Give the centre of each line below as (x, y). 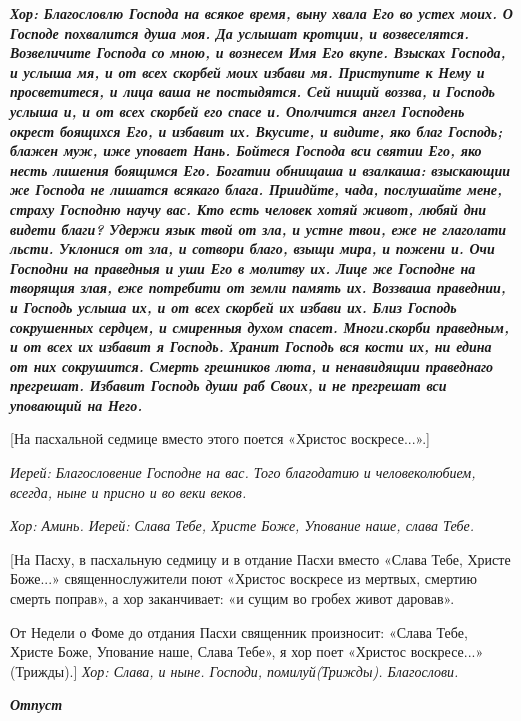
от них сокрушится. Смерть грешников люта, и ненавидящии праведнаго (252, 365)
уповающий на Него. (76, 404)
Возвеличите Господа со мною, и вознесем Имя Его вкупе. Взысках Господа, (258, 52)
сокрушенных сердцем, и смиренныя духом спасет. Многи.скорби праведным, (259, 326)
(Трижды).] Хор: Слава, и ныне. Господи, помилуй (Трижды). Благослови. (234, 670)
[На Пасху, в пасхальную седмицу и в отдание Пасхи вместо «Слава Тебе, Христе (260, 558)
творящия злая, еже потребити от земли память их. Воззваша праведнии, (258, 287)
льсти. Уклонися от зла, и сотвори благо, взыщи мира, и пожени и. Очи (252, 248)
